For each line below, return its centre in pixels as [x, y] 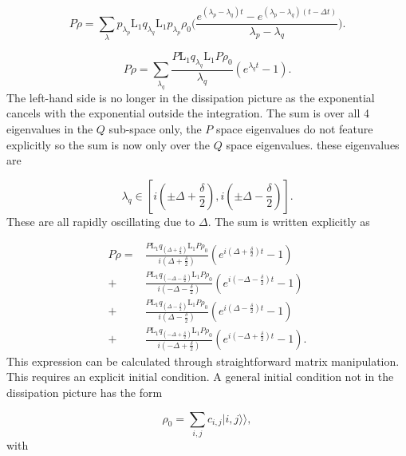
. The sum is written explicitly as [289, 221]
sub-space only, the [155, 128]
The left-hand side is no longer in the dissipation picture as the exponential [191, 97]
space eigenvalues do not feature [294, 128]
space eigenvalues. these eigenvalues [313, 144]
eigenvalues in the [50, 128]
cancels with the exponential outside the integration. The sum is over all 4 [188, 113]
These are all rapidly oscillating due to [101, 221]
